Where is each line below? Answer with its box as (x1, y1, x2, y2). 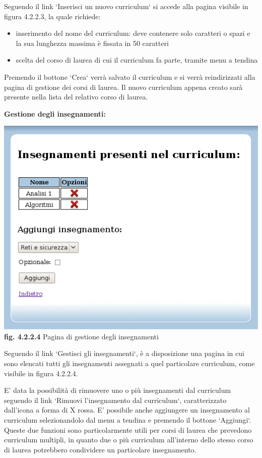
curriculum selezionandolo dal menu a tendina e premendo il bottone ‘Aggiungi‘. (4, 414, 251, 425)
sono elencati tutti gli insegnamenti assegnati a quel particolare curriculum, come (4, 358, 255, 368)
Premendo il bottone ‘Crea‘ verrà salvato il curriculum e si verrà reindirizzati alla (4, 71, 255, 82)
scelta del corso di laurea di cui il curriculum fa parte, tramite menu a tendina (16, 55, 258, 65)
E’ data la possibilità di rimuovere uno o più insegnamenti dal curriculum (4, 385, 231, 395)
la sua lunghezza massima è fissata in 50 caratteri (16, 37, 169, 48)
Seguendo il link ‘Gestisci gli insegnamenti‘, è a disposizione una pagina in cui (4, 348, 244, 359)
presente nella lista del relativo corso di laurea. (4, 91, 148, 102)
